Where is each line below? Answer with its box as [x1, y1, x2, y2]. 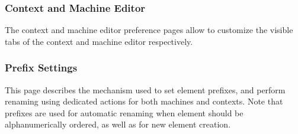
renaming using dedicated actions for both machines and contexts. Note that [5, 95, 283, 107]
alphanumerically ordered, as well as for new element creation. [5, 118, 231, 130]
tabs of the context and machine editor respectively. [5, 35, 193, 47]
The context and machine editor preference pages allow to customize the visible [5, 24, 293, 36]
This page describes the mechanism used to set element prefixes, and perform [5, 83, 286, 96]
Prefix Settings [5, 60, 78, 75]
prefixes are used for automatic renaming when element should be [5, 106, 243, 119]
